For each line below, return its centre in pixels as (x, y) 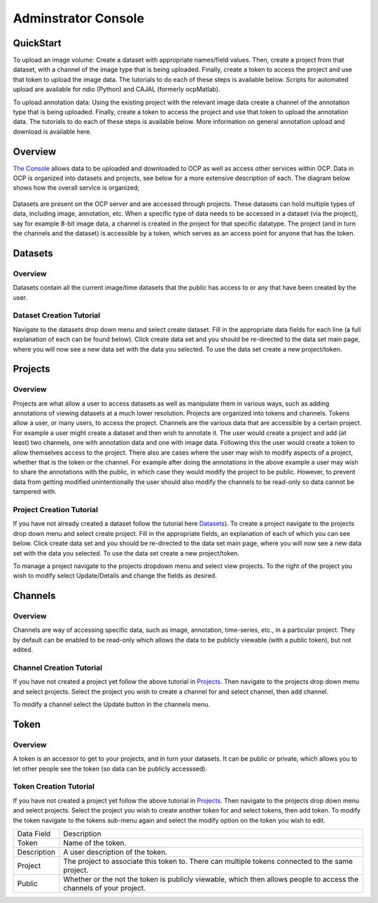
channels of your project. (105, 888)
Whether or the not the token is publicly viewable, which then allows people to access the (211, 879)
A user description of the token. (115, 852)
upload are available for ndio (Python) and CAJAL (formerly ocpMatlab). (117, 89)
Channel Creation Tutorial (58, 668)
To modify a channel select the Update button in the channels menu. (112, 705)
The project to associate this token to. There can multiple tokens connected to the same (208, 861)
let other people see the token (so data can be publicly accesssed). (110, 768)
